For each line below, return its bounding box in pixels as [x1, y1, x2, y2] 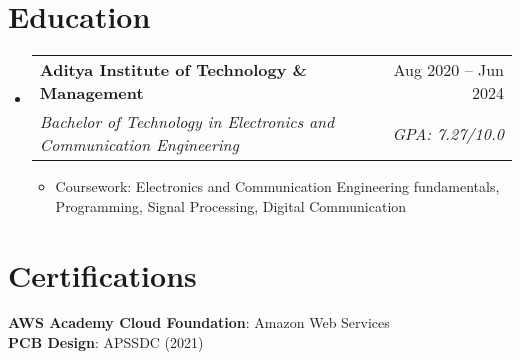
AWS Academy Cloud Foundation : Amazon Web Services [8, 312, 390, 333]
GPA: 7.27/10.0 [392, 121, 504, 145]
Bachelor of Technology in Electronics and [39, 110, 335, 134]
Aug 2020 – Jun [393, 58, 504, 82]
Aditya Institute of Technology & [39, 58, 307, 82]
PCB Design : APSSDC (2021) [8, 332, 204, 353]
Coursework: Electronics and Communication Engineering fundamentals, [55, 176, 500, 197]
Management [39, 81, 144, 105]
